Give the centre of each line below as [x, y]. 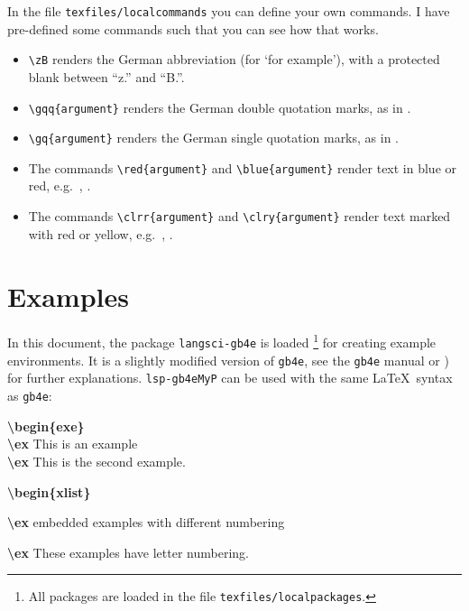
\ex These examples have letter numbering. [128, 552]
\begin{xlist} [49, 491]
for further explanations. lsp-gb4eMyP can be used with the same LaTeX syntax [230, 378]
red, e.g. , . [60, 185]
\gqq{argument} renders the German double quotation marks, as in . [220, 107]
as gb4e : [30, 396]
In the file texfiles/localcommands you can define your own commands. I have [229, 11]
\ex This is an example [73, 444]
